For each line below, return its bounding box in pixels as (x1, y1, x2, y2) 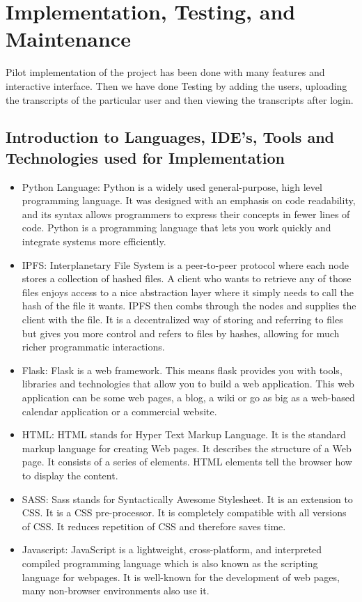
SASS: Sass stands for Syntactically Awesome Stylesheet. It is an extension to (22, 491, 353, 506)
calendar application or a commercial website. (22, 403, 217, 418)
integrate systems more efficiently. (22, 234, 166, 249)
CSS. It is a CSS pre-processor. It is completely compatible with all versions (22, 505, 347, 520)
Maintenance (6, 24, 131, 53)
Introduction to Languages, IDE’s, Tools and (6, 126, 335, 148)
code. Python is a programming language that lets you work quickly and (22, 220, 331, 235)
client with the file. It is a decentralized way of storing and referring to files (22, 312, 343, 327)
